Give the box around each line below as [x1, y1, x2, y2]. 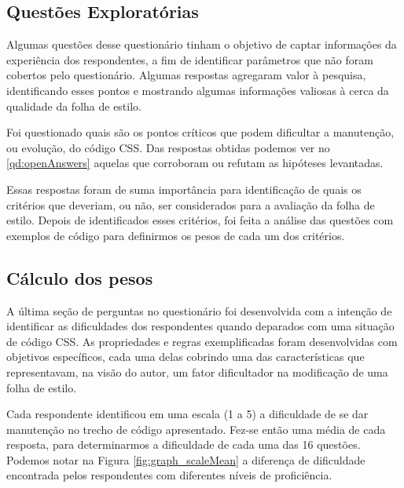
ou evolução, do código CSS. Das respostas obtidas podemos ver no [6, 139, 330, 155]
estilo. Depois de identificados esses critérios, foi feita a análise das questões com [6, 212, 394, 228]
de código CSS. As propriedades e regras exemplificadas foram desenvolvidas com [6, 333, 398, 349]
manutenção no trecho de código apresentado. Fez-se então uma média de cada [6, 421, 386, 437]
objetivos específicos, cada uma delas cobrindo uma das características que [6, 348, 365, 365]
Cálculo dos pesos [6, 265, 153, 290]
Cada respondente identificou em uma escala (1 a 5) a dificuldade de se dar [6, 406, 369, 422]
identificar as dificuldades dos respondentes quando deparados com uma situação [6, 318, 395, 334]
